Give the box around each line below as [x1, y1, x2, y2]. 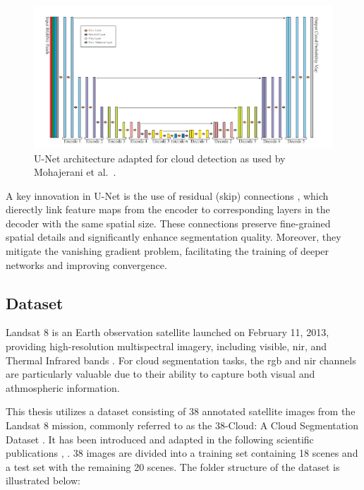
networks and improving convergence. [6, 257, 167, 272]
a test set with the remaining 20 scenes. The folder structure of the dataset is [6, 459, 340, 474]
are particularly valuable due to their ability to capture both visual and [6, 366, 315, 381]
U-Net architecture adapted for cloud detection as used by [34, 150, 286, 165]
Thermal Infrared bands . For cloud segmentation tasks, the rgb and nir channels [6, 352, 356, 367]
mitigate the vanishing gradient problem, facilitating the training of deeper [6, 244, 329, 258]
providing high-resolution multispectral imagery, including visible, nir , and [6, 339, 327, 354]
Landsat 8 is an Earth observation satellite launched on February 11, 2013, [6, 325, 329, 340]
